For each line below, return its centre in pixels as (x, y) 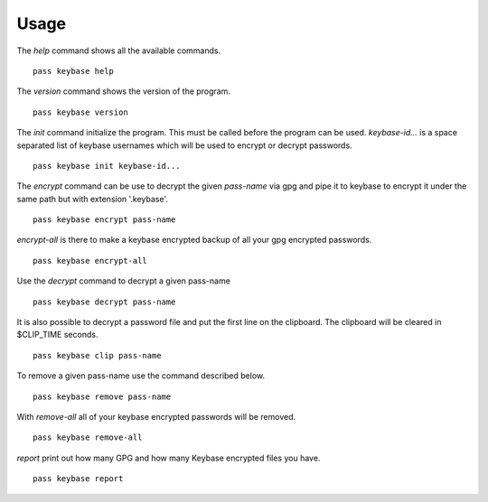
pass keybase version (80, 112)
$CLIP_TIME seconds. (57, 335)
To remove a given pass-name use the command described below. (141, 376)
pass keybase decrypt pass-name (104, 302)
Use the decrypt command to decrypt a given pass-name (123, 281)
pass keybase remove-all (88, 437)
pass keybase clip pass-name (97, 355)
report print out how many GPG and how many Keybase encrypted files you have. (169, 458)
